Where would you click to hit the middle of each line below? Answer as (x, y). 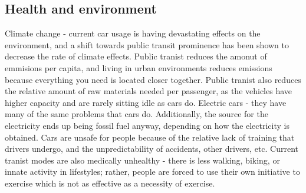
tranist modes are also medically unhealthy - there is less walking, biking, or (142, 160)
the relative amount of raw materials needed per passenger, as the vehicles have (149, 91)
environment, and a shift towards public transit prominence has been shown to (147, 44)
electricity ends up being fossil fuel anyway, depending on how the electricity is (147, 125)
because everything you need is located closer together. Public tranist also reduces (153, 79)
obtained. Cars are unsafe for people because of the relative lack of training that (150, 137)
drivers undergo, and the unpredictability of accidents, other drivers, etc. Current (152, 149)
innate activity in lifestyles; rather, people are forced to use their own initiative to (152, 172)
